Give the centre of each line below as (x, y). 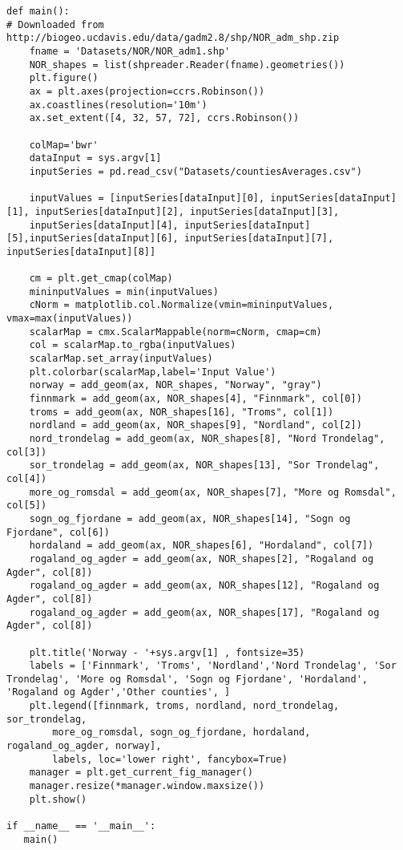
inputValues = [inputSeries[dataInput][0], (147, 198)
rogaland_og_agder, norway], (84, 746)
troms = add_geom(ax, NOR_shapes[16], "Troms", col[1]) (181, 412)
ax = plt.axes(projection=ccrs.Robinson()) (147, 91)
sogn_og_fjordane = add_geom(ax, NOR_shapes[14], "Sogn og (190, 518)
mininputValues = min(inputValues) (124, 291)
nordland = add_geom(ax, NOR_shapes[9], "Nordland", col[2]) (195, 425)
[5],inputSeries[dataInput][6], (93, 239)
